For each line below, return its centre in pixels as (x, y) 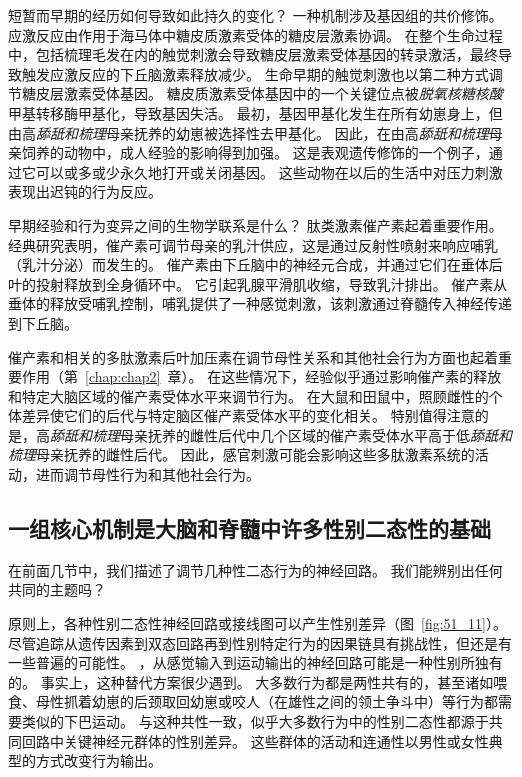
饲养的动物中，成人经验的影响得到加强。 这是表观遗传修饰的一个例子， (255, 152)
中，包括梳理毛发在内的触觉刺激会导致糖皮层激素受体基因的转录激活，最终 (253, 54)
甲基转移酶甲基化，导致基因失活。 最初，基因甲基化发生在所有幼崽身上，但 (255, 112)
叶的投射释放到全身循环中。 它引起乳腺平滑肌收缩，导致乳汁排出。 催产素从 (258, 283)
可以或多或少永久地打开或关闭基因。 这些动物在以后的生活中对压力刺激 (269, 171)
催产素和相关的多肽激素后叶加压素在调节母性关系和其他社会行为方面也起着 (253, 356)
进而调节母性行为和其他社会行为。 (147, 474)
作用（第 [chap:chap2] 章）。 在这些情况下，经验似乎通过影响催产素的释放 (261, 376)
